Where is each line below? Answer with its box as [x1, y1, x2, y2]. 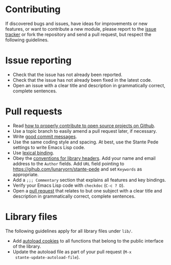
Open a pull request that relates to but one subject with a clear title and [12, 187, 162, 194]
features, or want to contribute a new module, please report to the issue [5, 26, 157, 32]
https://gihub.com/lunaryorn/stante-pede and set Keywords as [12, 166, 142, 172]
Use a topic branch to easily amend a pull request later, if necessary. [12, 128, 157, 134]
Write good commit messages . [12, 133, 78, 139]
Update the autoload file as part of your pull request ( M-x [12, 249, 132, 255]
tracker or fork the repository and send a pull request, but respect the [5, 31, 152, 37]
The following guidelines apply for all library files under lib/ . [5, 228, 133, 234]
